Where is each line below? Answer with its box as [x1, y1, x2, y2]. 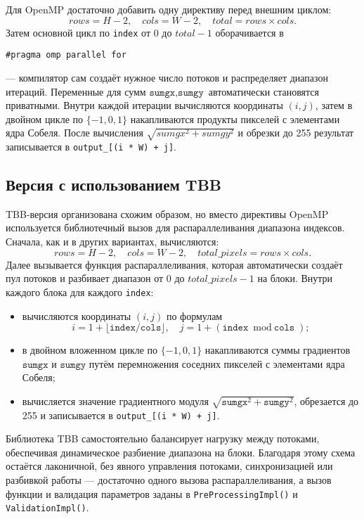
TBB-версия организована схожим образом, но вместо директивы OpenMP [6, 206, 329, 221]
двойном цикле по [6, 111, 84, 126]
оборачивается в [215, 25, 284, 39]
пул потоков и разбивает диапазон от [6, 271, 164, 286]
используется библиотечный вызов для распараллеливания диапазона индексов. [6, 220, 345, 235]
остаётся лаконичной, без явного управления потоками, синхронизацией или [6, 459, 333, 473]
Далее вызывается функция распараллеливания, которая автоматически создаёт [6, 257, 343, 271]
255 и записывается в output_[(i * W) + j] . [22, 407, 220, 422]
